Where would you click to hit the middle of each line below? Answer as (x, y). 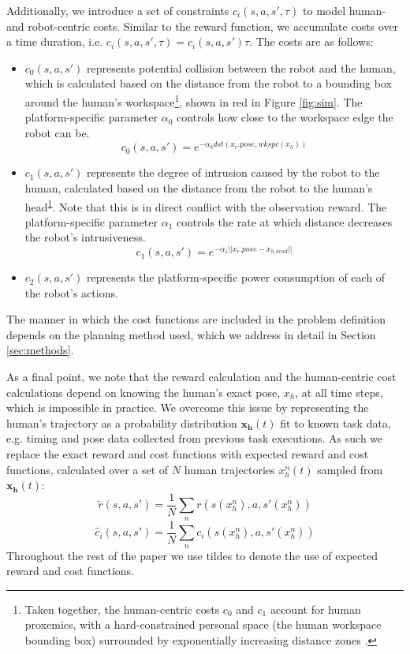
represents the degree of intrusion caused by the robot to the (233, 172)
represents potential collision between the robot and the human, (241, 67)
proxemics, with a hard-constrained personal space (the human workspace (203, 624)
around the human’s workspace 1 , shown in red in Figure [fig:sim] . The (194, 100)
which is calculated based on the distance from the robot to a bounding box (208, 83)
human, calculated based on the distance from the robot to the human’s (199, 188)
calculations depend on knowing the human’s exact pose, (143, 392)
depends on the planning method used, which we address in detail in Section (191, 334)
